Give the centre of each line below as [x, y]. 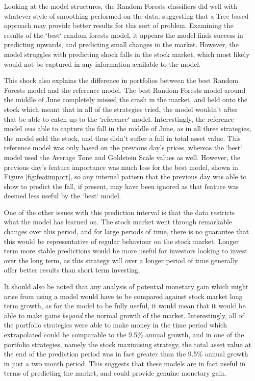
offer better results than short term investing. [72, 270]
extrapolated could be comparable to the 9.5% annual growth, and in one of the [124, 334]
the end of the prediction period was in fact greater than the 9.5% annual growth [126, 354]
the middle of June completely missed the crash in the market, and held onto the [126, 99]
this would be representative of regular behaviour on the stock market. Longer [122, 241]
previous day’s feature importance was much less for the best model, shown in [121, 167]
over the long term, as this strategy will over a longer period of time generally [121, 260]
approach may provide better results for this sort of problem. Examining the [119, 25]
